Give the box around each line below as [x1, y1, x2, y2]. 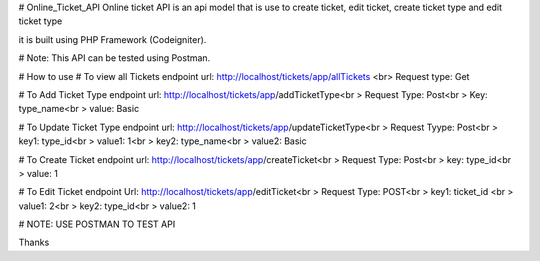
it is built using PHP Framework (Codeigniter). [18, 33, 207, 45]
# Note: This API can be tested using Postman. [18, 52, 211, 64]
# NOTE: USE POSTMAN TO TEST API [18, 218, 176, 230]
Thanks [18, 236, 50, 249]
